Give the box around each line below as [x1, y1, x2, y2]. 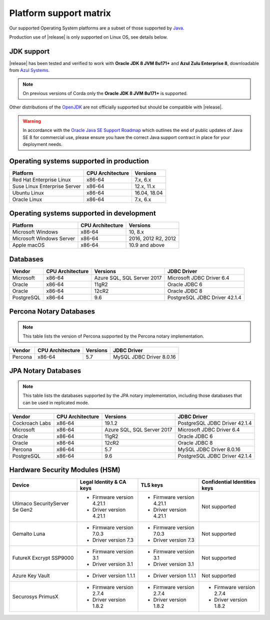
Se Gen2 [12, 506, 33, 513]
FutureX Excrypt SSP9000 [12, 554, 74, 561]
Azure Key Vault [12, 572, 50, 579]
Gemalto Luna [12, 530, 45, 537]
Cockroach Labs [12, 419, 51, 426]
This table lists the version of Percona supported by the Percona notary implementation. [22, 333, 204, 339]
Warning [22, 118, 41, 124]
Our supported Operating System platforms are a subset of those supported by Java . [9, 25, 184, 31]
